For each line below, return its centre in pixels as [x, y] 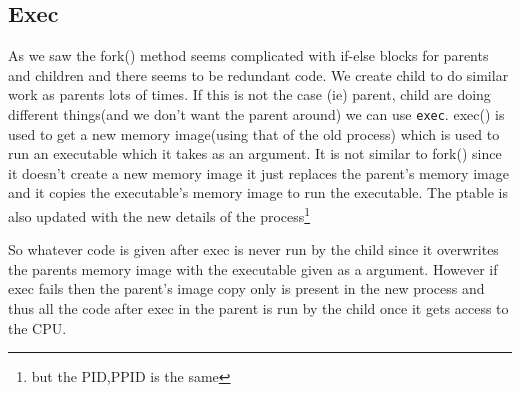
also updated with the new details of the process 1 [159, 214]
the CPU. [37, 327]
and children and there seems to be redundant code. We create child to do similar [258, 74]
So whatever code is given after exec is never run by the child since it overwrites [253, 249]
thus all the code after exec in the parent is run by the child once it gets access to [258, 308]
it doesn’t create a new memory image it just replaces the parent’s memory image [258, 172]
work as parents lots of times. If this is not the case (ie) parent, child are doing [249, 94]
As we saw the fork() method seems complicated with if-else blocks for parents [248, 55]
